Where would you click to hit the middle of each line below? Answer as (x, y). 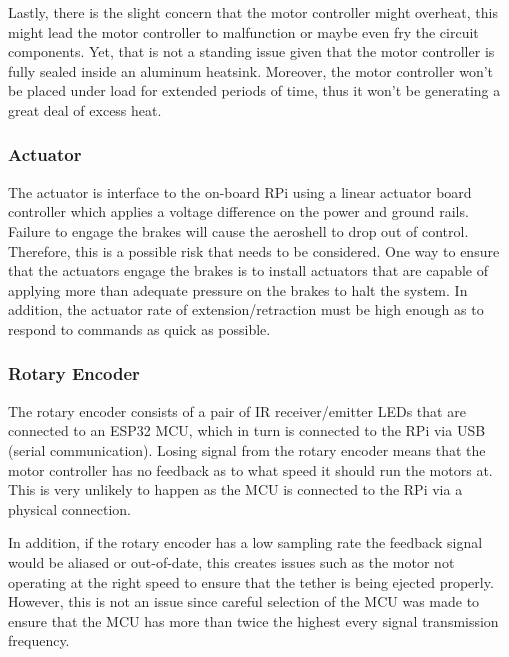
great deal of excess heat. (85, 109)
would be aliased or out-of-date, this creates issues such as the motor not (231, 561)
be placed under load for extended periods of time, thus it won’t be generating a (254, 90)
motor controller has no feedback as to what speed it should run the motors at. (250, 469)
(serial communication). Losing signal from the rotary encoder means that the (247, 449)
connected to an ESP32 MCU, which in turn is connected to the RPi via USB (247, 430)
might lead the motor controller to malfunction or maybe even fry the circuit (243, 31)
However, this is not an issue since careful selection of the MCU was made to (244, 601)
